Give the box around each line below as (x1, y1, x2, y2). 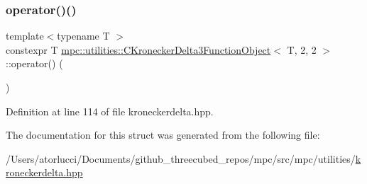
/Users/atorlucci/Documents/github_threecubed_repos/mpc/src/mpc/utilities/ (6, 151, 356, 166)
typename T (57, 28, 110, 43)
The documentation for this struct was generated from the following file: (6, 127, 320, 142)
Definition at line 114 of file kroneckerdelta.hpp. (6, 103, 214, 118)
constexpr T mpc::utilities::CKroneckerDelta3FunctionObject (6, 42, 271, 57)
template (6, 28, 44, 43)
